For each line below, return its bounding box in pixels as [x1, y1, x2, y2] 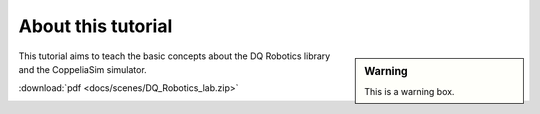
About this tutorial [18, 15, 173, 37]
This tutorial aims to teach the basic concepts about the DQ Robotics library [18, 50, 331, 62]
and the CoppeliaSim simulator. [18, 63, 147, 75]
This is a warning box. [364, 85, 455, 97]
